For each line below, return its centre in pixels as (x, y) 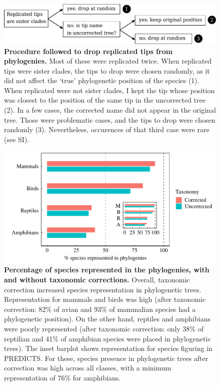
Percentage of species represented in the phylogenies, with (107, 270)
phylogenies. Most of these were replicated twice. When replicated (108, 61)
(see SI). (17, 139)
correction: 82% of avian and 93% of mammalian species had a (100, 309)
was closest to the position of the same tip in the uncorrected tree (105, 100)
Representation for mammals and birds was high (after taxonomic (105, 299)
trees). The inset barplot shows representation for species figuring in (108, 348)
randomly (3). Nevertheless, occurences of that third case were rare (107, 129)
